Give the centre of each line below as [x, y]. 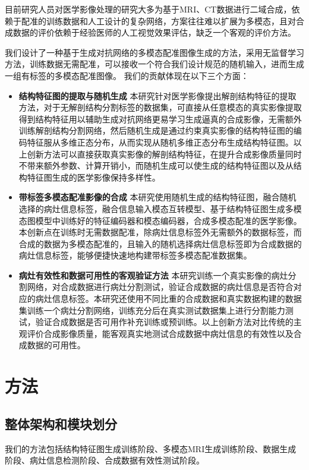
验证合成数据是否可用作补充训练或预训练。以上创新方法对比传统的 [164, 322]
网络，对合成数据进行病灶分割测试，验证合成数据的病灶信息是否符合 [160, 287]
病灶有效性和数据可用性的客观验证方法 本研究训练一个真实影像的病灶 [153, 275]
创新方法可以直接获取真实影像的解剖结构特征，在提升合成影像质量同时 [164, 154]
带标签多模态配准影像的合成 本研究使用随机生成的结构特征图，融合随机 [157, 197]
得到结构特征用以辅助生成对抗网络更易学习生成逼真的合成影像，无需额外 [160, 119]
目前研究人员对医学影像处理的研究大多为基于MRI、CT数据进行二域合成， [148, 9]
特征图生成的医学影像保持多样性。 [94, 177]
